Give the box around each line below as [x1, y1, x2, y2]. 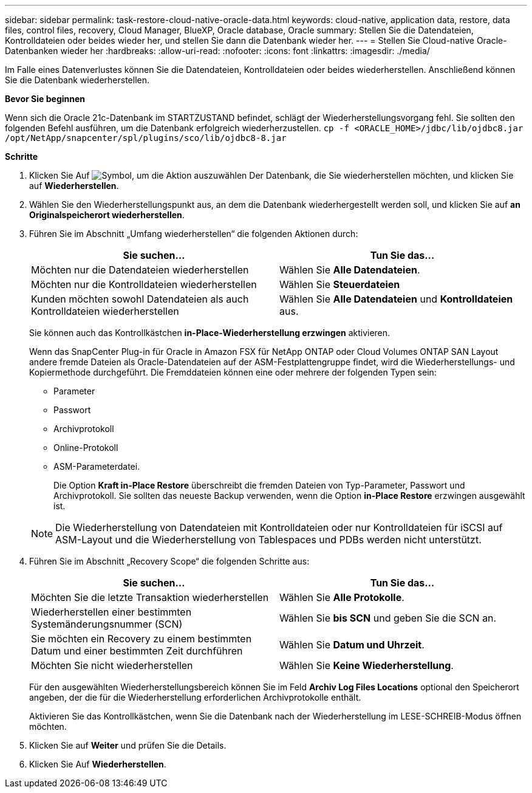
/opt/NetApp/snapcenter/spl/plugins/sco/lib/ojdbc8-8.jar [5, 133, 287, 143]
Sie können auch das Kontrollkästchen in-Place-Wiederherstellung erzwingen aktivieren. [29, 328, 390, 338]
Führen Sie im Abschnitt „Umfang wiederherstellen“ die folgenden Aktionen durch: [29, 228, 358, 239]
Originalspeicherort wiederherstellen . [29, 210, 185, 220]
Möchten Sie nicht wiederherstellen [31, 659, 193, 671]
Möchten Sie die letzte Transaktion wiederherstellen [31, 591, 269, 603]
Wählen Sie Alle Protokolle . [279, 591, 404, 603]
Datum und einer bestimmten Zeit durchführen [31, 645, 243, 657]
